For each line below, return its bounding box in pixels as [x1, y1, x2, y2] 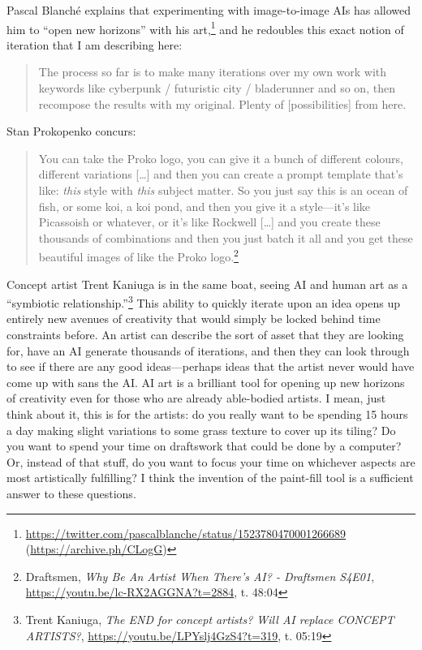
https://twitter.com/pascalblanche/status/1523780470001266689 [25, 524, 347, 541]
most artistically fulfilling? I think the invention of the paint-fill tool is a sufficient [6, 469, 414, 486]
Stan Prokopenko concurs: [6, 123, 136, 140]
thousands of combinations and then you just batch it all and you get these [38, 229, 413, 246]
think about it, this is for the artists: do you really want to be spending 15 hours [6, 406, 408, 423]
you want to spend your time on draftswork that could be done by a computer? [6, 437, 402, 454]
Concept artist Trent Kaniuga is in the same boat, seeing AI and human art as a [6, 275, 408, 292]
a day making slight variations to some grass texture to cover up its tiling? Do [6, 421, 396, 438]
